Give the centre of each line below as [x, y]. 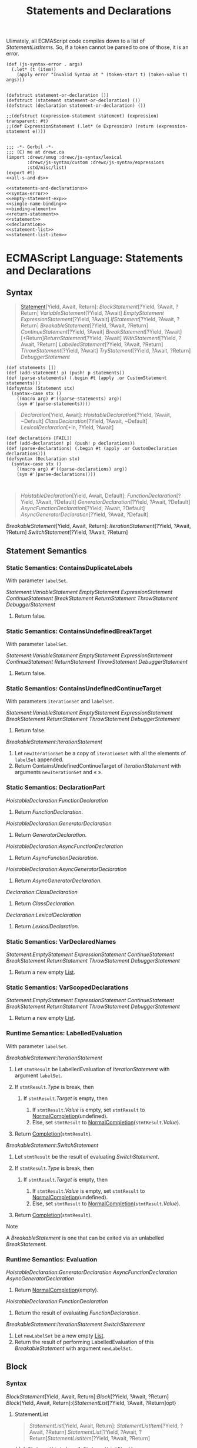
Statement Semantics [46, 551]
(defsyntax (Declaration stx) [43, 459]
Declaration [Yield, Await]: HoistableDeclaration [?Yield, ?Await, [96, 415]
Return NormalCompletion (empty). [56, 1290]
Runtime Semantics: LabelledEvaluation [64, 1033]
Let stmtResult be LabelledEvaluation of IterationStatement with [92, 1069]
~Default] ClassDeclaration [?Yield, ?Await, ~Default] [84, 421]
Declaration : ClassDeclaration [42, 892]
